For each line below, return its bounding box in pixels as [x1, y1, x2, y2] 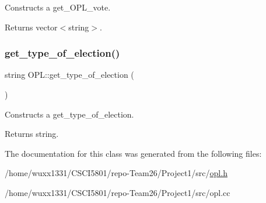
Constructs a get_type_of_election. [5, 108, 134, 120]
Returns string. [5, 128, 59, 140]
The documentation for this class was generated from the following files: [5, 147, 262, 159]
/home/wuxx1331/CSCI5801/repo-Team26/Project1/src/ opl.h [5, 167, 228, 179]
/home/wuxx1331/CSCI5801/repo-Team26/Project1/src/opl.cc [5, 186, 230, 198]
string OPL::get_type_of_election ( [5, 68, 134, 81]
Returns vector [5, 20, 58, 33]
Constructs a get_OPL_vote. [5, 1, 111, 13]
